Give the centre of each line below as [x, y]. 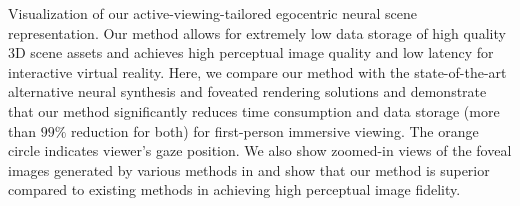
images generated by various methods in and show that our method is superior [249, 169]
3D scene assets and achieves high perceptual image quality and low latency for [251, 52]
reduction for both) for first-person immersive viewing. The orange [275, 130]
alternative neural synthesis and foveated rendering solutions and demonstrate [247, 91]
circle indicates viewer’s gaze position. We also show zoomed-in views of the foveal [260, 150]
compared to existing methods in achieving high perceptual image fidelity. [234, 189]
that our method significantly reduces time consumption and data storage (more [254, 110]
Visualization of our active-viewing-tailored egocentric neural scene [213, 13]
